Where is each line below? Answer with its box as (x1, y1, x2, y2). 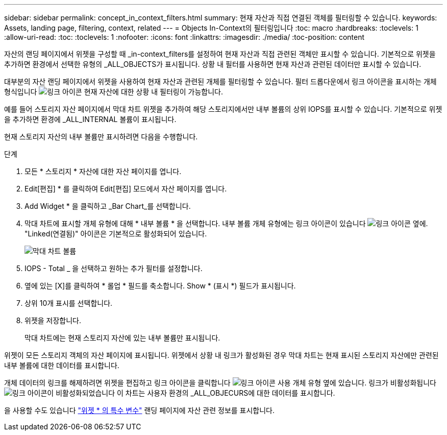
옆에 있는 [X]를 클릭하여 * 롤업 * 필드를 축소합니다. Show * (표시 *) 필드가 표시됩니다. (24, 281, 296, 290)
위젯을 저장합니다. (24, 316, 82, 325)
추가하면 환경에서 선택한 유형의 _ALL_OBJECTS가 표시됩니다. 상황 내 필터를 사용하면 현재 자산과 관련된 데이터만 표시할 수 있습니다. (4, 60, 421, 68)
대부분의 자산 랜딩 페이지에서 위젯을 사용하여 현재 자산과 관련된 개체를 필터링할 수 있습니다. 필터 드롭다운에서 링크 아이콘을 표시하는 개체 (4, 77, 437, 86)
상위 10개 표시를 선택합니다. (24, 299, 113, 307)
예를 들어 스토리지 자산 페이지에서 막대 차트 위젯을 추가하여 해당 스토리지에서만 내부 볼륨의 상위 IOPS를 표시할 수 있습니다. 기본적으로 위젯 (4, 105, 442, 113)
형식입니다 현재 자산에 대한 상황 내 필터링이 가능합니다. (4, 87, 224, 96)
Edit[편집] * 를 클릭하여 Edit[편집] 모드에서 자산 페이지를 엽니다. (24, 184, 227, 193)
